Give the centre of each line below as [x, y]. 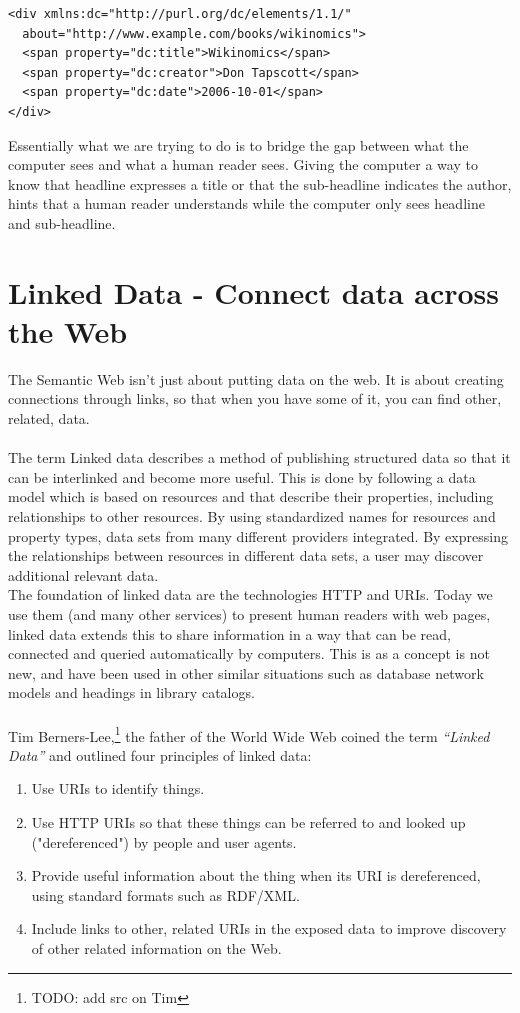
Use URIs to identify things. [118, 788]
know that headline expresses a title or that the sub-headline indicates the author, [260, 183]
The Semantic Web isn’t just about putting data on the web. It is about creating [256, 378]
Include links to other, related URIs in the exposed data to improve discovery [269, 928]
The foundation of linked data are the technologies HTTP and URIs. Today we [250, 594]
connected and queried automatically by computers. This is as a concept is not [249, 653]
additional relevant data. [83, 574]
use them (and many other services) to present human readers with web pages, [249, 613]
